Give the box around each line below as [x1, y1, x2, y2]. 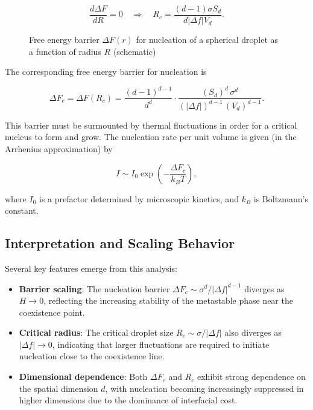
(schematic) [113, 45, 156, 57]
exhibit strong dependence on [197, 370, 306, 383]
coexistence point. [19, 306, 85, 318]
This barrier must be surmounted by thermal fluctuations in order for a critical [5, 118, 297, 131]
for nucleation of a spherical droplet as [136, 33, 279, 46]
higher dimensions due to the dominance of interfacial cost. [19, 394, 238, 406]
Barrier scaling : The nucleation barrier [19, 282, 170, 295]
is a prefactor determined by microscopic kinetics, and [39, 192, 239, 205]
